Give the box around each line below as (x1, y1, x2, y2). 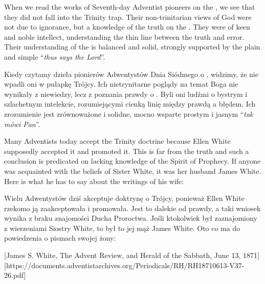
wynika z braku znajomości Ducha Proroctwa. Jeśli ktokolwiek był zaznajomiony (4, 213, 257, 223)
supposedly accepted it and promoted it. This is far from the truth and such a (4, 145, 249, 156)
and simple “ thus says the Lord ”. (4, 51, 105, 62)
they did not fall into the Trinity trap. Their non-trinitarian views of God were (4, 11, 252, 22)
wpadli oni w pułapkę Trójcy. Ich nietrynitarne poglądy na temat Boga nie (4, 79, 238, 89)
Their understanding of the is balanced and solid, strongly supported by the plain (4, 41, 260, 52)
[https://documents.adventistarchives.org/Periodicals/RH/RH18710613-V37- (4, 260, 245, 270)
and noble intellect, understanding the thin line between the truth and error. (4, 31, 245, 42)
